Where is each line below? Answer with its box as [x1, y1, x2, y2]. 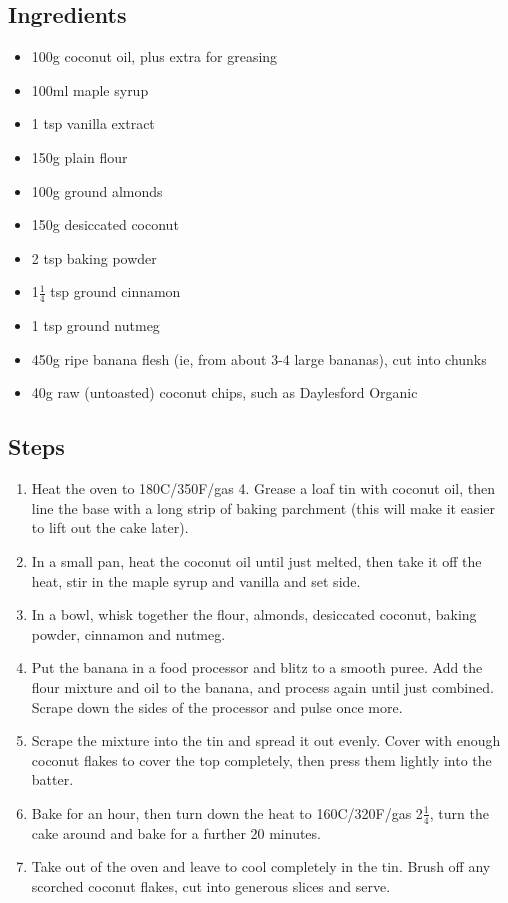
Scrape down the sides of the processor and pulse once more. [31, 696, 403, 717]
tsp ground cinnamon [50, 281, 181, 302]
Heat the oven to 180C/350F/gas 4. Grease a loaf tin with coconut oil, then [31, 478, 496, 499]
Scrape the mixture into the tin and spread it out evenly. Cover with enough [31, 730, 501, 751]
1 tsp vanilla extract [31, 113, 155, 134]
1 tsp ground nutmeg [31, 315, 160, 336]
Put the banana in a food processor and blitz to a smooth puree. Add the [31, 657, 483, 678]
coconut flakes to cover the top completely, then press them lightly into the [31, 749, 492, 770]
